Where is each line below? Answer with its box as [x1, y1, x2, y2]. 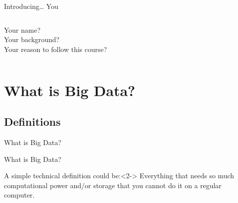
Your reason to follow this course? [4, 44, 107, 54]
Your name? [4, 24, 41, 35]
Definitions [4, 114, 61, 129]
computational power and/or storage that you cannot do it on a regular [4, 180, 222, 190]
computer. [4, 190, 35, 200]
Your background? [4, 34, 59, 45]
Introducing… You [4, 1, 59, 11]
